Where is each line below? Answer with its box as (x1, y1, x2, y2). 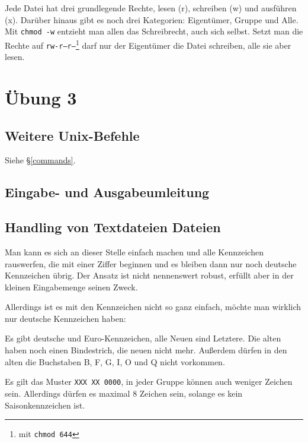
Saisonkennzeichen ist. (5, 398, 85, 411)
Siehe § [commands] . (5, 154, 76, 166)
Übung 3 (5, 85, 77, 109)
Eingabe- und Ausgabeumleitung (5, 183, 210, 201)
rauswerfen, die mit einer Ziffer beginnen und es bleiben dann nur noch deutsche (5, 257, 297, 270)
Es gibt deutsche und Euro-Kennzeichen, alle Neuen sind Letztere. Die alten (5, 332, 281, 344)
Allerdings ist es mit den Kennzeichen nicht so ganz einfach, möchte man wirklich (5, 300, 301, 313)
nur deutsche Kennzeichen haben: (5, 312, 126, 324)
